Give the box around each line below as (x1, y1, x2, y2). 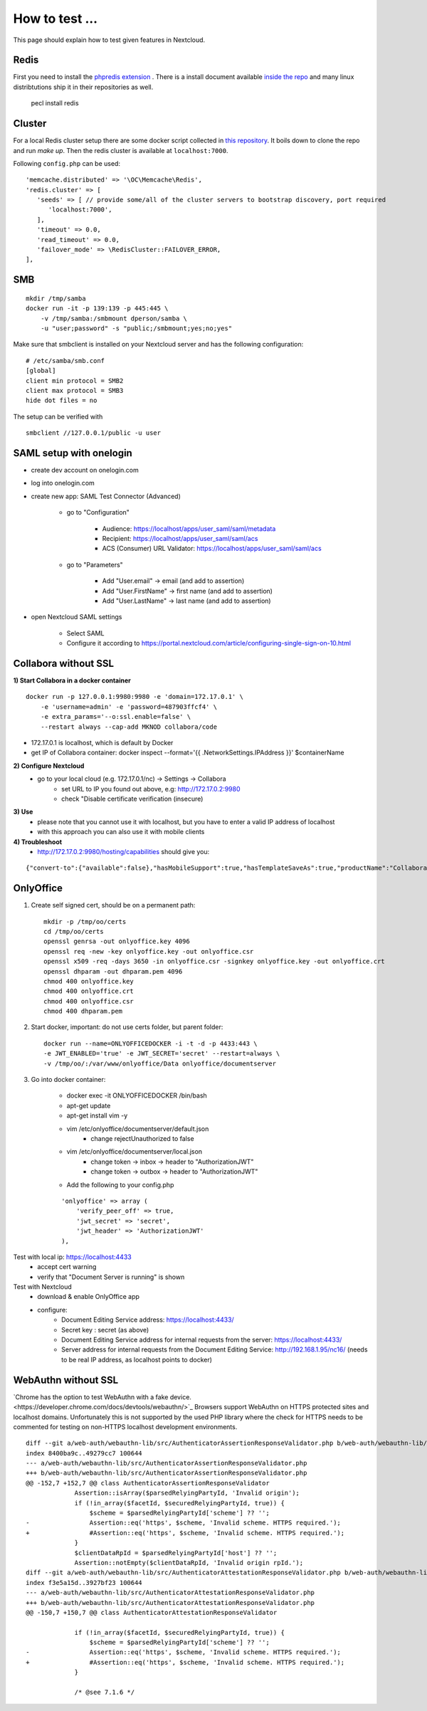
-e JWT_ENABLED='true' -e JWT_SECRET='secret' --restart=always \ (43, 1050, 280, 1058)
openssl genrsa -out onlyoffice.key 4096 (43, 937, 190, 946)
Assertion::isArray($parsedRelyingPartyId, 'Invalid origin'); (74, 1489, 300, 1497)
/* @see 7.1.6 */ (74, 1688, 135, 1697)
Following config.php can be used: (13, 159, 121, 167)
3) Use (13, 808, 33, 816)
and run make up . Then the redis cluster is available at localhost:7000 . (13, 146, 228, 154)
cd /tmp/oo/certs (43, 927, 104, 935)
